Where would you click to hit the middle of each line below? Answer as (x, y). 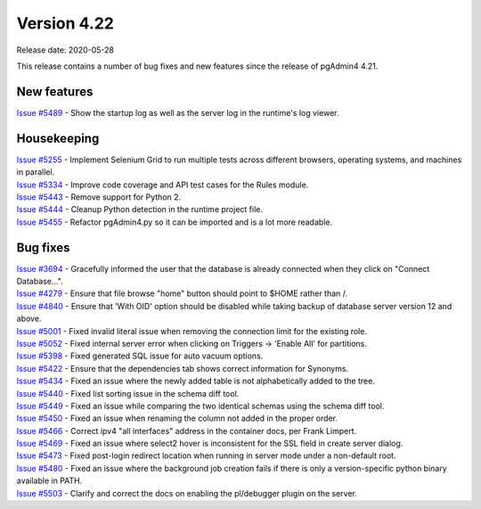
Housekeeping (58, 138)
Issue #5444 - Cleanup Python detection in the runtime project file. (139, 209)
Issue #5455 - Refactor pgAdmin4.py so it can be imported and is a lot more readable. (175, 222)
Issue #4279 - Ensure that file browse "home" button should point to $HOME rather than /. (182, 293)
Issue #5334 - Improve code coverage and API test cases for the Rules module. (163, 185)
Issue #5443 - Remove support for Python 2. (99, 197)
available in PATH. (49, 480)
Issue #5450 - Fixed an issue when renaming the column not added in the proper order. (177, 418)
